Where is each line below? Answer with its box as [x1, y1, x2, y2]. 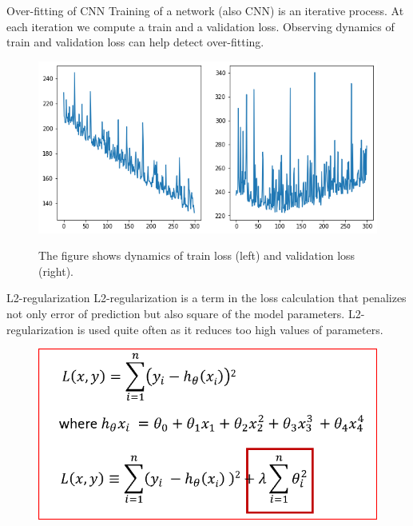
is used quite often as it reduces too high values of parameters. [77, 321, 383, 337]
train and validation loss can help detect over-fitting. [6, 34, 264, 50]
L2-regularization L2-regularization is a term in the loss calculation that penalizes [6, 289, 407, 306]
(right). [38, 262, 74, 279]
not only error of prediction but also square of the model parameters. [6, 305, 345, 321]
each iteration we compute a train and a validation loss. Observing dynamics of [6, 18, 395, 34]
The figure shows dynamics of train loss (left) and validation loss [38, 247, 355, 264]
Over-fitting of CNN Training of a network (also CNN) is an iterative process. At [6, 2, 404, 18]
